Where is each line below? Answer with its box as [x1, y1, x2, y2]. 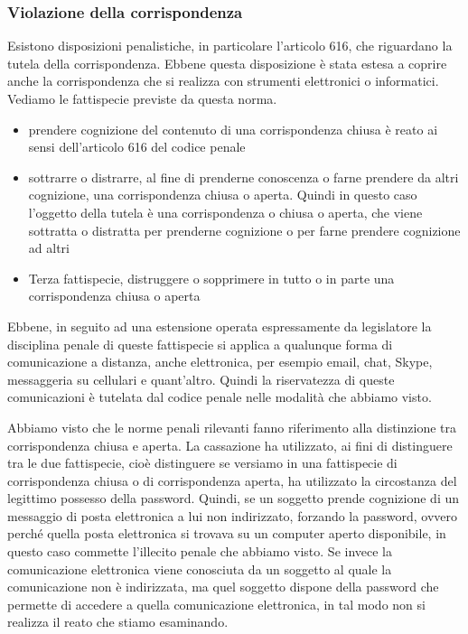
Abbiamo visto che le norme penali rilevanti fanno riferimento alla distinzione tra [7, 417, 456, 436]
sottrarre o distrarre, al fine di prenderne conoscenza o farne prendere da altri [28, 167, 459, 186]
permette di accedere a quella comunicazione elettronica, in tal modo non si [7, 594, 426, 613]
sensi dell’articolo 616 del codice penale [28, 137, 246, 156]
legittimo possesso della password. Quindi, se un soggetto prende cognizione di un [7, 489, 460, 508]
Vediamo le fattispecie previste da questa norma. [7, 89, 277, 107]
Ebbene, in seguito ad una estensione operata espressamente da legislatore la [7, 316, 432, 335]
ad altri [28, 238, 70, 257]
